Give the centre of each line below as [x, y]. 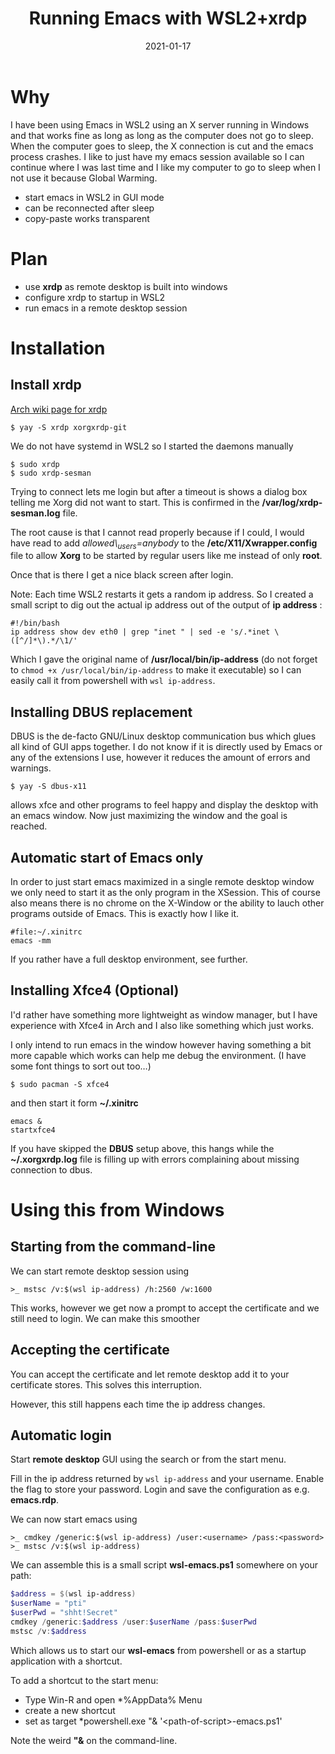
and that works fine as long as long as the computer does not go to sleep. [162, 135]
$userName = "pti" [48, 1603]
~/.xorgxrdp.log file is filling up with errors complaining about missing [155, 1159]
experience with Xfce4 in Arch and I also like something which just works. [162, 1025]
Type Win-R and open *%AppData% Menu [113, 1699]
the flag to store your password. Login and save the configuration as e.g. [160, 1489]
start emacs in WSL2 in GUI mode [94, 197]
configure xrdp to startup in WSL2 [95, 297]
